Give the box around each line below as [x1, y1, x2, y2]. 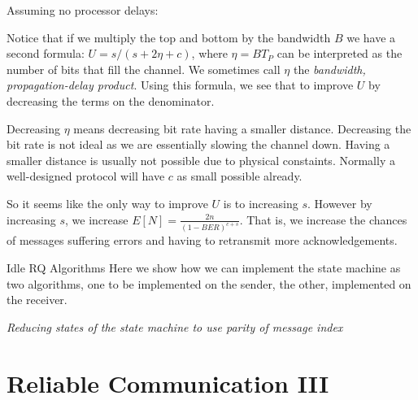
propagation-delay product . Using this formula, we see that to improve [7, 76, 354, 93]
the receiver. [7, 291, 67, 308]
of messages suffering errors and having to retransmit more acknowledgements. [7, 232, 398, 249]
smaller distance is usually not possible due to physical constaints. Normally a [7, 151, 395, 168]
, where [191, 45, 228, 62]
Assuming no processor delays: [7, 2, 159, 18]
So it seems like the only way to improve [7, 194, 208, 211]
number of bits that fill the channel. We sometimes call [7, 60, 281, 77]
